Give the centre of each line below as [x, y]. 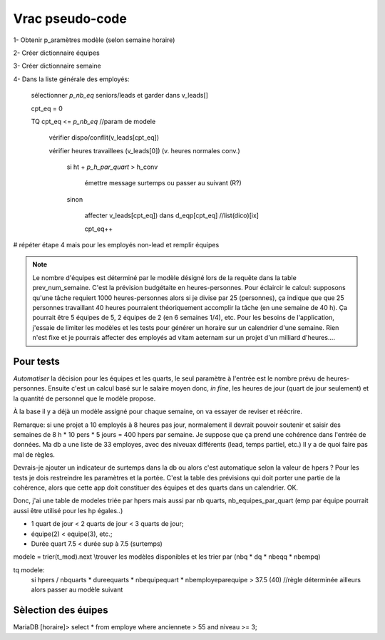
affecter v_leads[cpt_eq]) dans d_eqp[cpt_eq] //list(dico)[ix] [172, 216]
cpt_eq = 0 [47, 108]
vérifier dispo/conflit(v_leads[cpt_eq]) [104, 138]
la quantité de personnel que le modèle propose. [84, 398]
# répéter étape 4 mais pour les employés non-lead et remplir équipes [116, 245]
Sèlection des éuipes [61, 610]
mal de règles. [34, 454]
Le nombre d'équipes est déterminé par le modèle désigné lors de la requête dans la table [165, 277]
